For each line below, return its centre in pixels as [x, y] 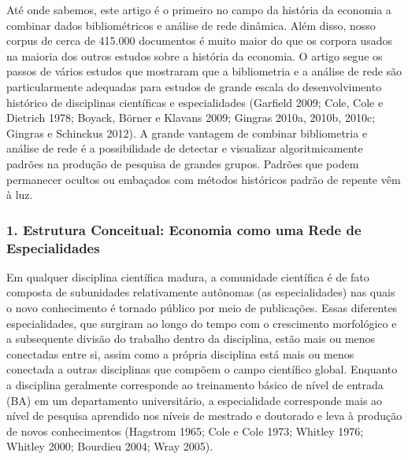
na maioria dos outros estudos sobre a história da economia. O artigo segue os [195, 55]
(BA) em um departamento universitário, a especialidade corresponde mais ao [195, 400]
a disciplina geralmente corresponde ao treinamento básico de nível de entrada [195, 385]
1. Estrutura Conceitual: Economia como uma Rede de [184, 229]
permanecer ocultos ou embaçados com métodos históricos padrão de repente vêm [204, 179]
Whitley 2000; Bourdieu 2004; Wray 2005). [110, 446]
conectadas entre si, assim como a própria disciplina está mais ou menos [180, 353]
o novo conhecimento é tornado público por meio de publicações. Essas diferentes [202, 308]
